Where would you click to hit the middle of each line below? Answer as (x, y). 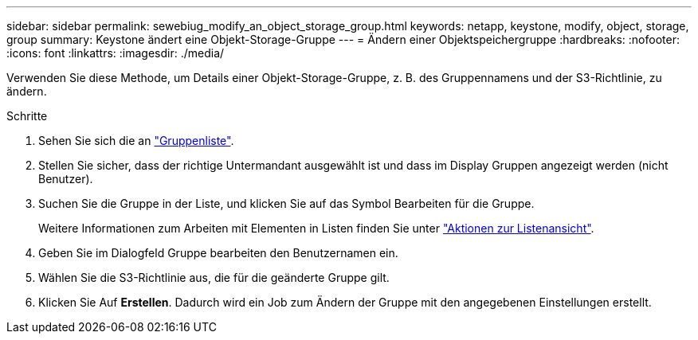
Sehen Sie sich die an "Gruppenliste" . (136, 141)
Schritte (27, 116)
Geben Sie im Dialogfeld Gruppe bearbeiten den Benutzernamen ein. (218, 253)
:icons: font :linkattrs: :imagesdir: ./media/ (116, 53)
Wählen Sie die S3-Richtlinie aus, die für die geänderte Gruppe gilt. (214, 277)
